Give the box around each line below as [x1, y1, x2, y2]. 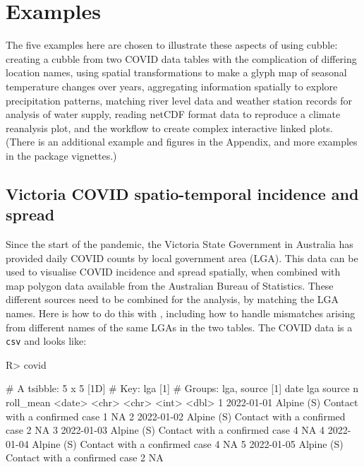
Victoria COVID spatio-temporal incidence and [6, 182, 359, 204]
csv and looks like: [6, 333, 87, 348]
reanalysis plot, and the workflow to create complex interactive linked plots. [6, 120, 333, 135]
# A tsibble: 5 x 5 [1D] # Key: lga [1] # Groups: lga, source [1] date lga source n [6, 381, 359, 396]
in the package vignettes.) [6, 148, 117, 162]
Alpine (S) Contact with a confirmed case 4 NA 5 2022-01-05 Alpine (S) [32, 436, 344, 451]
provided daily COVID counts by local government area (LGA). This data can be [6, 250, 358, 265]
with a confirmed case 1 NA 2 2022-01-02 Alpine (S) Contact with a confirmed [6, 408, 346, 423]
